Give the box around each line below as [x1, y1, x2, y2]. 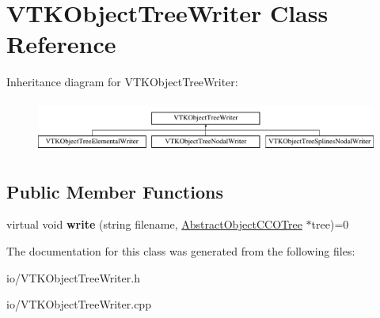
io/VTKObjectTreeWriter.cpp [6, 296, 151, 312]
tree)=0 [311, 216, 349, 233]
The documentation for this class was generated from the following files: [6, 242, 355, 259]
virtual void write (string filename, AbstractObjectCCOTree [6, 216, 302, 233]
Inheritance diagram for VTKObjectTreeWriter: [6, 74, 238, 90]
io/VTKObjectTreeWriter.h [6, 269, 140, 286]
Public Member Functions [6, 179, 223, 203]
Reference [6, 28, 116, 60]
